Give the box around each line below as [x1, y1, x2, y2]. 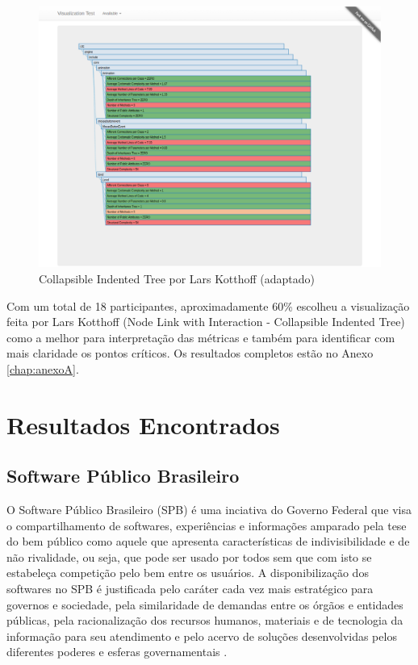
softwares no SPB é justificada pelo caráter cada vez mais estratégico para [6, 580, 374, 597]
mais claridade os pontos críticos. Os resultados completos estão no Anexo [6, 345, 374, 362]
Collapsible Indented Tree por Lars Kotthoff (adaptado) [39, 270, 315, 286]
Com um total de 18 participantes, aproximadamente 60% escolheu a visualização [6, 297, 410, 314]
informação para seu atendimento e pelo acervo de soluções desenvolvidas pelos [6, 627, 397, 644]
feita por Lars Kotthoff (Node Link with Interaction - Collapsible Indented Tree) [6, 313, 405, 330]
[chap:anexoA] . [6, 360, 79, 377]
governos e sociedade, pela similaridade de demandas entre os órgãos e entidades [6, 596, 403, 613]
